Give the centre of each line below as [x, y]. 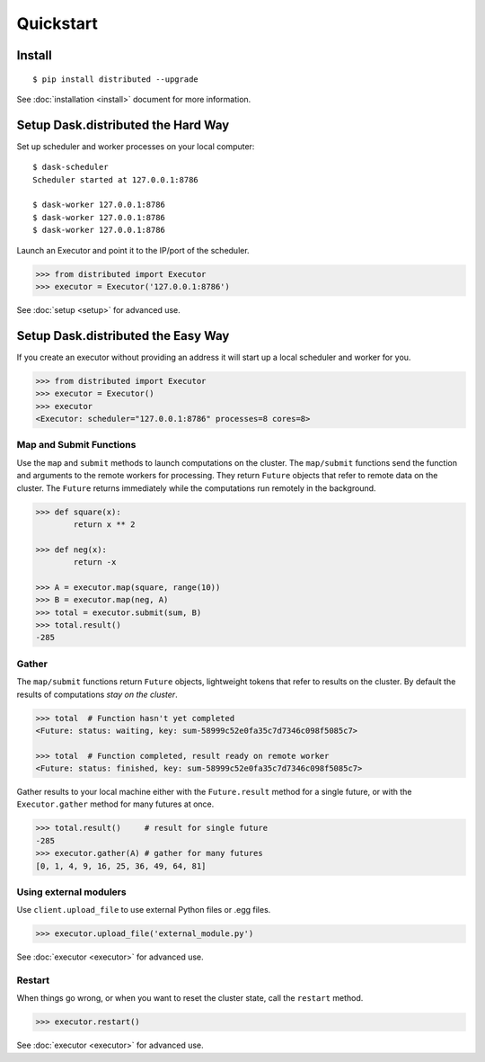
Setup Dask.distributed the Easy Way [123, 336]
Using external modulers [71, 892]
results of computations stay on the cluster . [97, 694]
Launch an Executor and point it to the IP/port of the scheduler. [133, 250]
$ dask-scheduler [71, 167]
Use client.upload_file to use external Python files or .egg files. [144, 910]
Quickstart [57, 23]
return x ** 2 [104, 524]
